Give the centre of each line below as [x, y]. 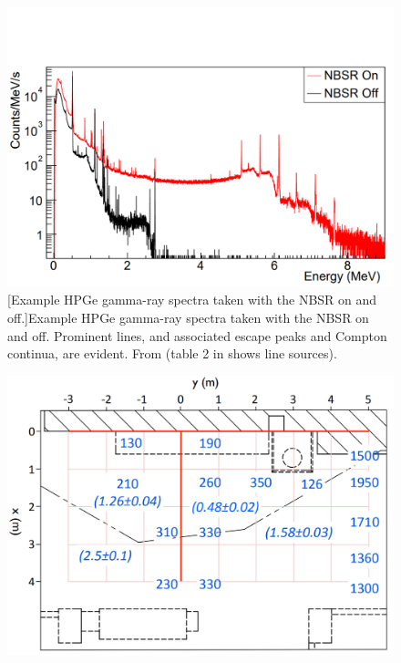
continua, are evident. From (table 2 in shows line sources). [172, 353]
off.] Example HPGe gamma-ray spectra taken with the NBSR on [188, 317]
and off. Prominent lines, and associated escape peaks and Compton [197, 335]
